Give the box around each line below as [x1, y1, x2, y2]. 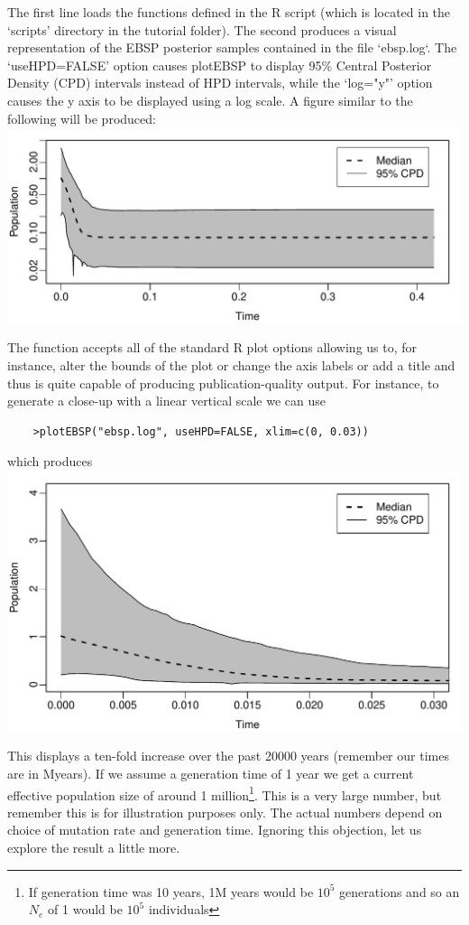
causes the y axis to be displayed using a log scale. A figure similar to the [7, 90, 413, 109]
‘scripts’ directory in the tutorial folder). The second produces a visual [7, 20, 397, 39]
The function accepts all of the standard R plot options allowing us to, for [7, 338, 418, 357]
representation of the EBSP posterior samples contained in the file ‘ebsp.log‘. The [7, 38, 457, 57]
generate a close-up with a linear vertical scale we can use [7, 391, 326, 410]
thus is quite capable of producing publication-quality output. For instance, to [7, 373, 439, 392]
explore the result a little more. [7, 838, 180, 857]
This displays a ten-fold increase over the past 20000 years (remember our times [7, 746, 449, 765]
